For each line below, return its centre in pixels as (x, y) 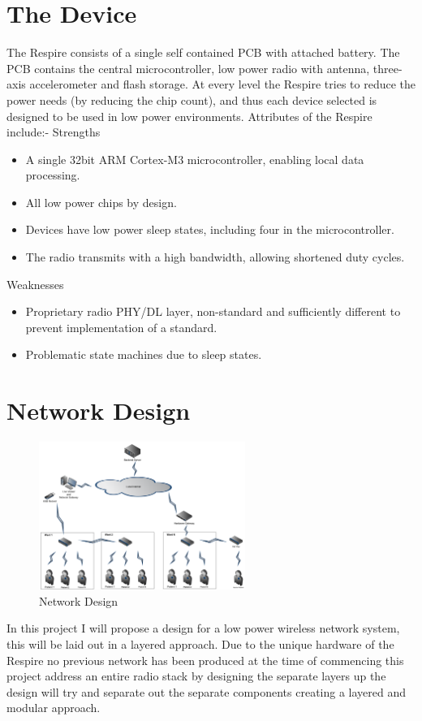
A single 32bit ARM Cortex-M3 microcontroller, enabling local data (195, 159)
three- (388, 68)
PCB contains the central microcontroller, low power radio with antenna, (188, 68)
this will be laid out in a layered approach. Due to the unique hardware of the (200, 644)
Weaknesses (35, 284)
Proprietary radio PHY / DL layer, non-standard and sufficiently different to (213, 311)
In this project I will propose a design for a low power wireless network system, (203, 628)
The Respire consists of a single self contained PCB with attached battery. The (203, 52)
